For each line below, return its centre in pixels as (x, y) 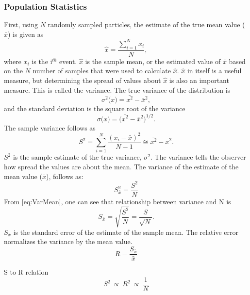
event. (68, 61)
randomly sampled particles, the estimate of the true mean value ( (146, 25)
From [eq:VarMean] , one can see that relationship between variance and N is (117, 201)
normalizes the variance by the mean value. (68, 241)
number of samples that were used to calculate (102, 71)
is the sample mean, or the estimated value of (153, 61)
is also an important (199, 80)
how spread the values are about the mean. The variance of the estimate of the (121, 166)
